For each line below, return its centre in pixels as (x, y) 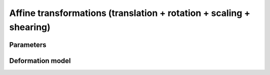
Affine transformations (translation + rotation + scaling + (130, 13)
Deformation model (40, 61)
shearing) (30, 27)
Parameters (28, 45)
